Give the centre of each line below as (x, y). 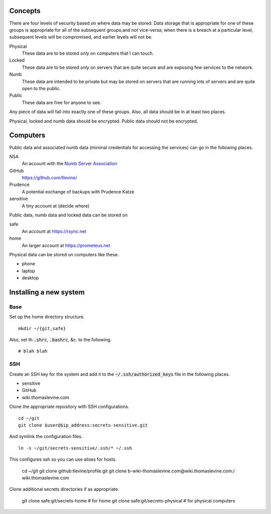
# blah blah (33, 351)
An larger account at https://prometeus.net (66, 245)
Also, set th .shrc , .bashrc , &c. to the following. (60, 340)
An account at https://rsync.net (54, 231)
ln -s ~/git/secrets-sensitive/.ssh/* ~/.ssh (75, 448)
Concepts (25, 11)
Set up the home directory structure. (47, 317)
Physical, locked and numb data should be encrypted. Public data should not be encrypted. (104, 121)
